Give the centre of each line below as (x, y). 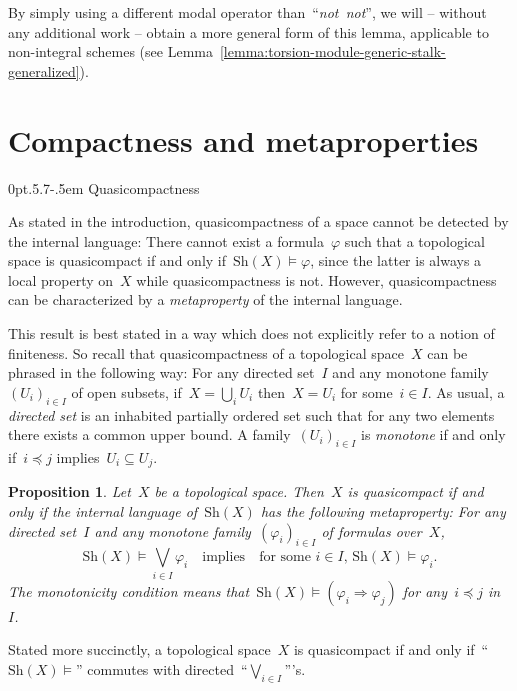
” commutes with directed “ (161, 668)
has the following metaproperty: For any (383, 511)
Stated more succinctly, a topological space (139, 649)
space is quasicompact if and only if (117, 260)
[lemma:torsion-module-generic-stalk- (332, 51)
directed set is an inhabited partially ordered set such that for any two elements (251, 414)
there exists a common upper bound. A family (149, 434)
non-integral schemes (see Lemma (110, 51)
